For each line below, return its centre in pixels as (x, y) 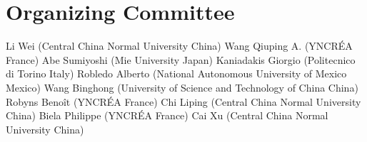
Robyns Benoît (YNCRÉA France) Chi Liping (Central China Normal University (183, 101)
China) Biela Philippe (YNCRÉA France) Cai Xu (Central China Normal (167, 115)
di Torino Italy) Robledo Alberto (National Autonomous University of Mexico (176, 73)
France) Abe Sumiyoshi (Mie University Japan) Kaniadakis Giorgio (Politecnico (181, 59)
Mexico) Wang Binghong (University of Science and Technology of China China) (182, 87)
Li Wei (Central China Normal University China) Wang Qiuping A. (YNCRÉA (179, 46)
